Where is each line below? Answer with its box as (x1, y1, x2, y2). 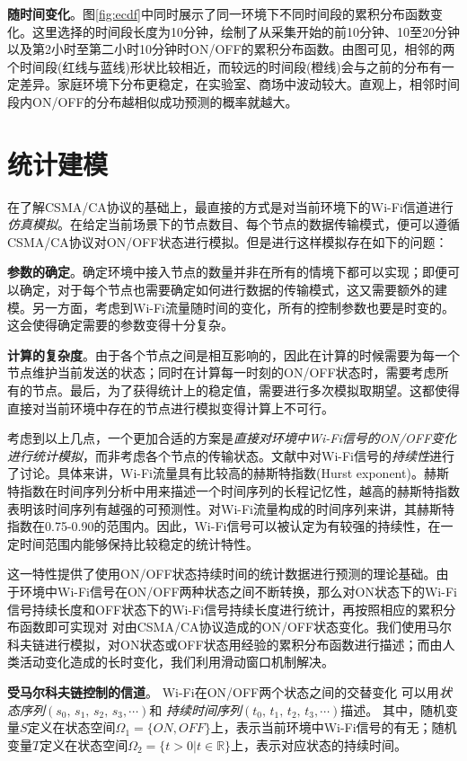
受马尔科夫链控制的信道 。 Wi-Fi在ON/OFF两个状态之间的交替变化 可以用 (7, 682, 439, 701)
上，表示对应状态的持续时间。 (231, 735, 408, 754)
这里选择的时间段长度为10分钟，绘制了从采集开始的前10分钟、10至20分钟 (31, 22, 460, 40)
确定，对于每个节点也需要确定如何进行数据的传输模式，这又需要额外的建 (19, 280, 447, 299)
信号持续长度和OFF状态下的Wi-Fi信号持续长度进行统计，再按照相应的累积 (7, 599, 444, 618)
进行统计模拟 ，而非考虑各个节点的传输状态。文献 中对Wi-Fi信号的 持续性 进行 (7, 446, 454, 465)
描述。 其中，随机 (340, 700, 445, 719)
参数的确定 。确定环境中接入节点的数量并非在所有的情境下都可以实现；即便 (7, 262, 447, 281)
